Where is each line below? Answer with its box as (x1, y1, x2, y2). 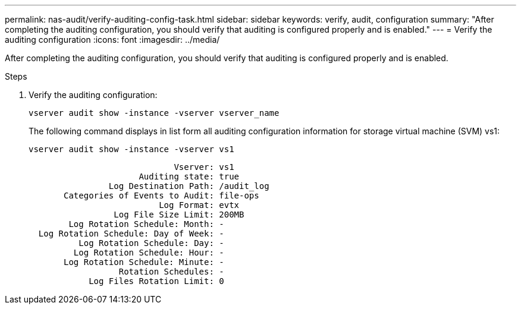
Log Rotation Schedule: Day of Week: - (38, 229, 224, 238)
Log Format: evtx (159, 200, 240, 210)
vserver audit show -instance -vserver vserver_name (29, 108, 280, 118)
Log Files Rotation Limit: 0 (89, 276, 224, 286)
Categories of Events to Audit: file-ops (64, 191, 259, 200)
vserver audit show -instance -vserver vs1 (29, 144, 234, 154)
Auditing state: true (139, 172, 240, 181)
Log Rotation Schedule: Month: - (68, 219, 224, 229)
